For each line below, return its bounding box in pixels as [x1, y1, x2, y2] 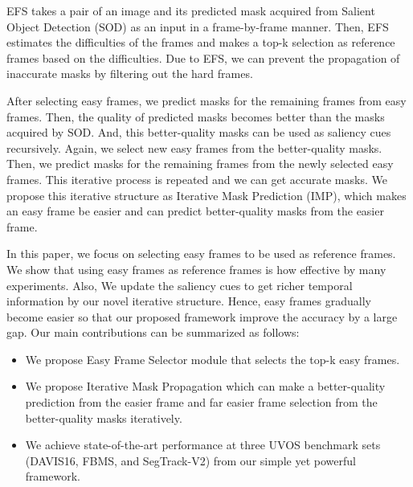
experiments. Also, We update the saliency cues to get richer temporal [6, 276, 353, 293]
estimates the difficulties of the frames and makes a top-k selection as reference [6, 34, 395, 51]
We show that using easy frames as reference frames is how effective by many [6, 260, 386, 277]
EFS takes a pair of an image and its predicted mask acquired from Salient [6, 2, 375, 18]
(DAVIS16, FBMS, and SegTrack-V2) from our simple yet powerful [25, 452, 356, 469]
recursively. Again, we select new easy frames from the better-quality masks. [6, 139, 382, 156]
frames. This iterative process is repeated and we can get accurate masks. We [6, 170, 387, 187]
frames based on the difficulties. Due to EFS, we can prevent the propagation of [6, 49, 400, 66]
